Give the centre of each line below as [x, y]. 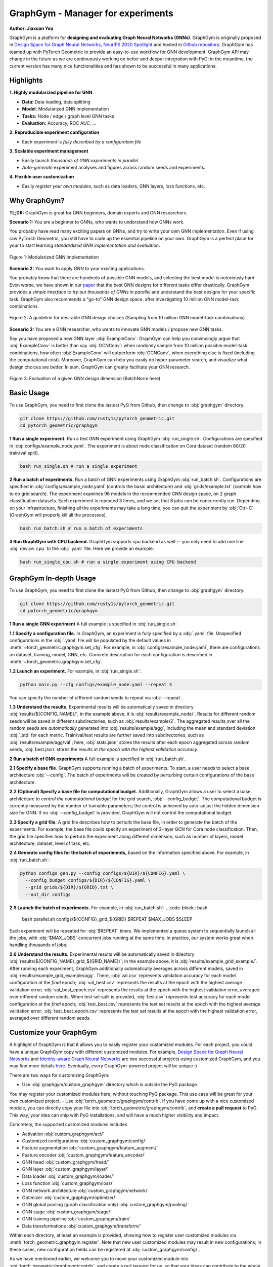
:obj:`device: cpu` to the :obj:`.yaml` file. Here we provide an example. [82, 549]
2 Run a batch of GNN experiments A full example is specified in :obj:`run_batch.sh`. [98, 759]
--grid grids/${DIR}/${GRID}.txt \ [70, 887]
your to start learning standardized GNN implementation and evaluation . [85, 245]
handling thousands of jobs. [38, 945]
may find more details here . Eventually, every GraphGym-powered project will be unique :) [103, 1066]
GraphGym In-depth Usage [53, 578]
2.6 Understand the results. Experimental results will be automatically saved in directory [102, 954]
